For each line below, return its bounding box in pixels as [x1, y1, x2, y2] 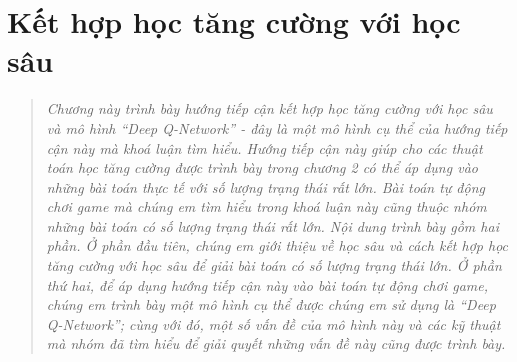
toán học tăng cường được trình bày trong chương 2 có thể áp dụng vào [46, 157, 478, 178]
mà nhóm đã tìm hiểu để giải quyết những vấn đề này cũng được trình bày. [46, 333, 506, 354]
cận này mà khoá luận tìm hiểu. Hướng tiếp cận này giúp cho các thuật [46, 137, 483, 158]
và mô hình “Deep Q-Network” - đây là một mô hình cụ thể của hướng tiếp [46, 117, 508, 138]
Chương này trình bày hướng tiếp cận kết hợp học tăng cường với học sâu [46, 98, 493, 119]
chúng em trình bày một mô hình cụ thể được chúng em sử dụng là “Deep [46, 294, 496, 315]
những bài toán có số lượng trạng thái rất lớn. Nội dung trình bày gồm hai [46, 215, 499, 236]
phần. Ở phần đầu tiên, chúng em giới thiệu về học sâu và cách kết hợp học [46, 235, 509, 256]
